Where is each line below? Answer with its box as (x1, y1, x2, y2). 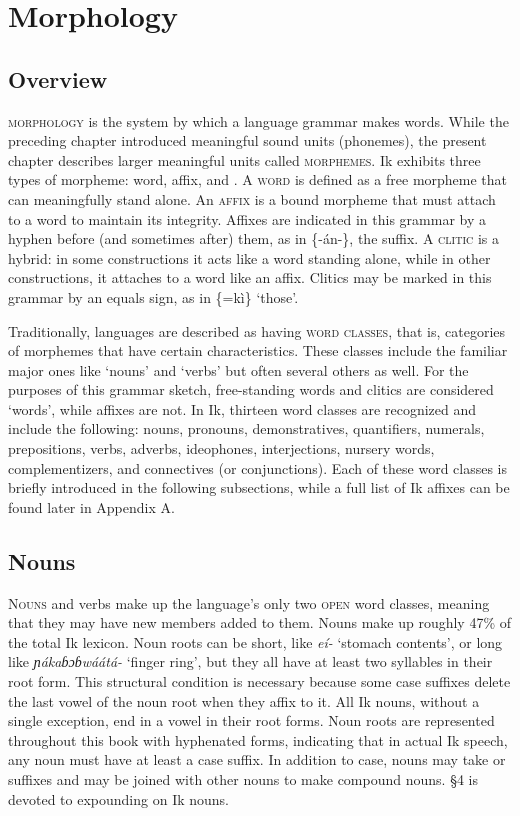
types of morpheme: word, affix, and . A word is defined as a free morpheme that (8, 169, 508, 190)
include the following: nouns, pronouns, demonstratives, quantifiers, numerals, (8, 418, 485, 439)
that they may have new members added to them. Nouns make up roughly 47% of (8, 612, 512, 633)
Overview (8, 63, 108, 94)
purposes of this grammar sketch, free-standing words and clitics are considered (8, 379, 494, 400)
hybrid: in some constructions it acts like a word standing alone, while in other (8, 247, 491, 268)
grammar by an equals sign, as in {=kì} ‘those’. (8, 286, 299, 307)
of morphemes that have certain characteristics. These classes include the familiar (8, 340, 508, 361)
